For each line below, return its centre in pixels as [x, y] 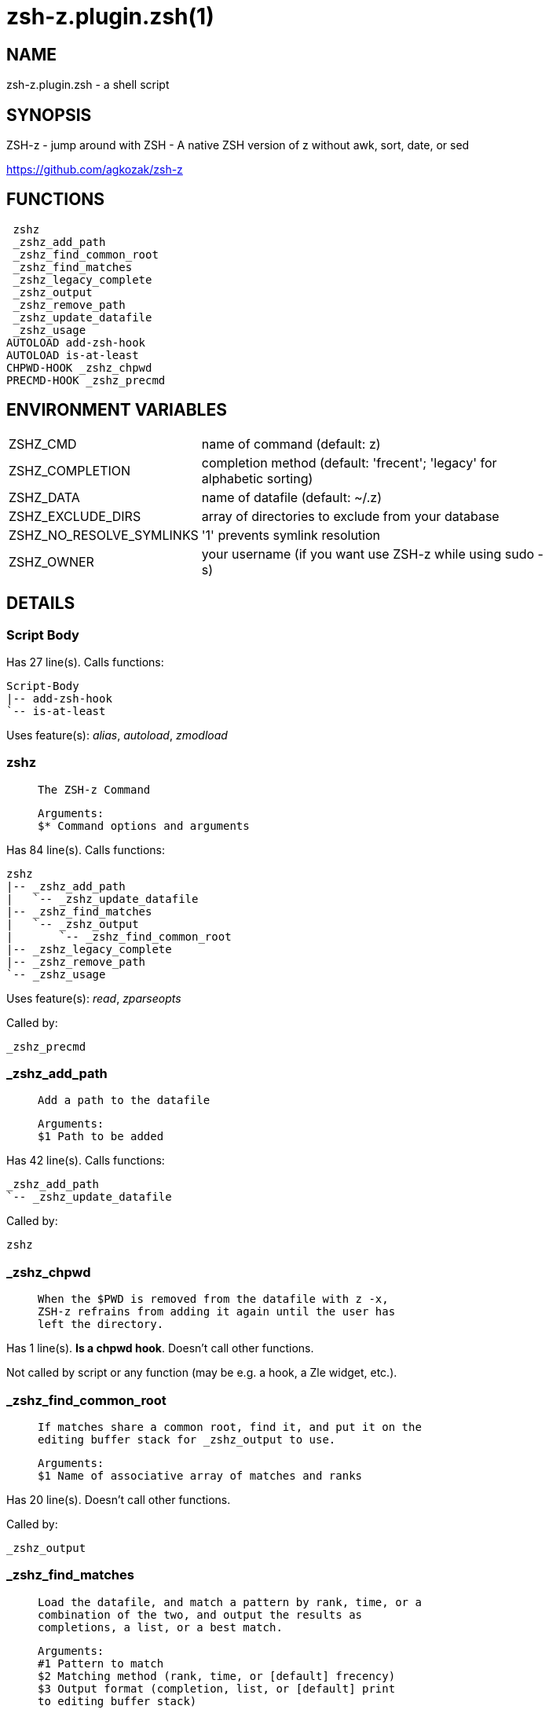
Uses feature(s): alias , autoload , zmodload [117, 735]
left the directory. [101, 1324]
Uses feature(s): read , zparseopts [94, 998]
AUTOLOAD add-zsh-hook [76, 342]
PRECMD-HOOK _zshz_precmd [86, 380]
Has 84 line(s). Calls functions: [86, 849]
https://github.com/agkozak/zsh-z [95, 170]
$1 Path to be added [101, 1137]
